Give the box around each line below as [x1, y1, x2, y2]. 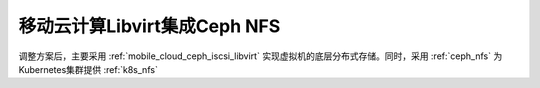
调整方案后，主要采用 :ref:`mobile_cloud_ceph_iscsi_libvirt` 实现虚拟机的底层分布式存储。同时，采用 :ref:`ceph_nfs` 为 [18, 50, 503, 62]
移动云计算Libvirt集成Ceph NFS [18, 15, 281, 37]
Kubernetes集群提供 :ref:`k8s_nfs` [18, 63, 159, 75]
